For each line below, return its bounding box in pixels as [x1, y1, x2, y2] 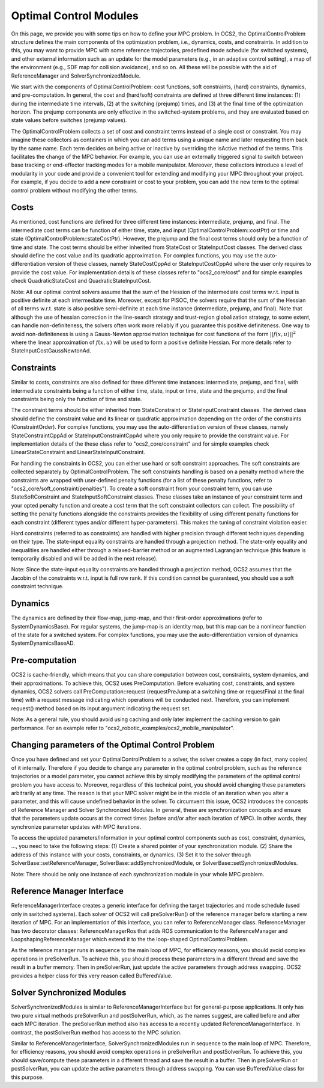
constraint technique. [11, 583, 64, 590]
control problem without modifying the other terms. [11, 186, 138, 194]
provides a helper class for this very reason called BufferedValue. [11, 972, 173, 979]
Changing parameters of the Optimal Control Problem [11, 740, 215, 750]
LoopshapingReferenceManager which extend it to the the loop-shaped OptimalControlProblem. [11, 936, 249, 943]
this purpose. [11, 1074, 44, 1081]
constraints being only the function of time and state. [11, 396, 142, 403]
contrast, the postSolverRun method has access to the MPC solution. [11, 1028, 182, 1036]
